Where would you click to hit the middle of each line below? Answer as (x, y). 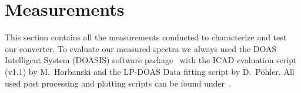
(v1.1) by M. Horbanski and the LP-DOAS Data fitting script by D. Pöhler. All (150, 71)
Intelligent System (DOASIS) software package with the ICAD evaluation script (151, 60)
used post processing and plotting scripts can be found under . (118, 83)
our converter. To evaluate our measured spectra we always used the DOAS (141, 48)
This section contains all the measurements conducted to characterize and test (146, 37)
